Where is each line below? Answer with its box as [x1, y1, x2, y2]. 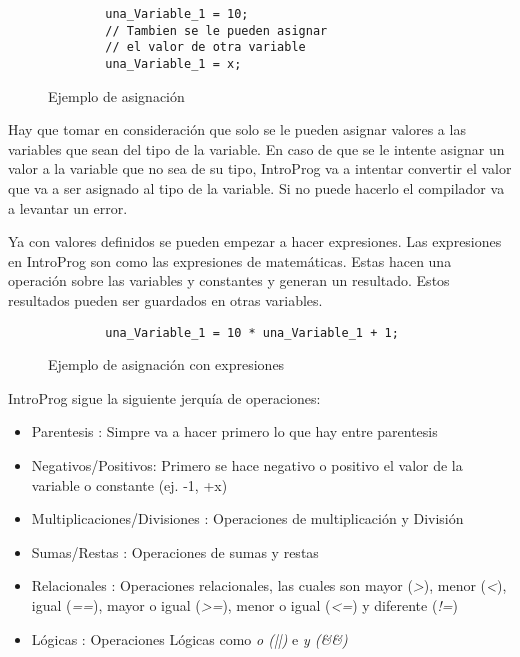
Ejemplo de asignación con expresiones [48, 354, 285, 375]
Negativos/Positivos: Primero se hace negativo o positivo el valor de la [31, 455, 463, 475]
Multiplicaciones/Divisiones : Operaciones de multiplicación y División [31, 508, 464, 529]
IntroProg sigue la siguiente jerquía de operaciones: [8, 387, 321, 408]
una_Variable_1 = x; [105, 56, 242, 71]
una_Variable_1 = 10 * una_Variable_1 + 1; [105, 325, 399, 340]
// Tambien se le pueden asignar [105, 23, 328, 38]
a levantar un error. [8, 197, 128, 218]
